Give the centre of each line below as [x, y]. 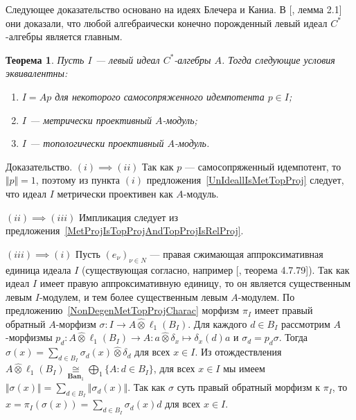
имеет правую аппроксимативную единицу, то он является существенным [195, 283]
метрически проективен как [115, 193]
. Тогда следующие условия [278, 59]
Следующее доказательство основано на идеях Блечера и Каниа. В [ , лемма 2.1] [174, 9]
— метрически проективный [91, 120]
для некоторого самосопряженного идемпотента [160, 96]
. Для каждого [217, 323]
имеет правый [284, 310]
